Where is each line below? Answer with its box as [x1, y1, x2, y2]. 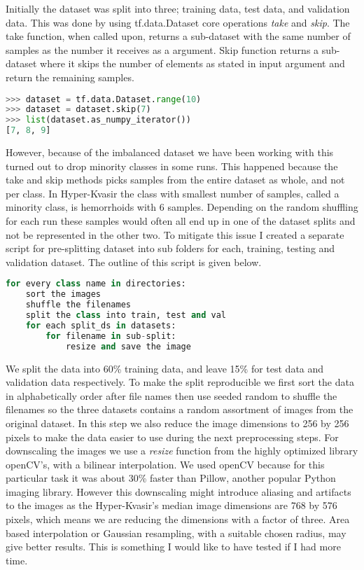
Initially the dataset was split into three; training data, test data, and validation [6, 1, 350, 15]
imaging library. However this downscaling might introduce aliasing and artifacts [6, 484, 351, 499]
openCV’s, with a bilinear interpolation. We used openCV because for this [6, 457, 325, 471]
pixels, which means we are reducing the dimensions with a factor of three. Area [6, 512, 350, 527]
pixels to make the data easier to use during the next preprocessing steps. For [6, 429, 339, 444]
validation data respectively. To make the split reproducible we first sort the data [6, 375, 354, 389]
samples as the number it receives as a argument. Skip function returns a [6, 42, 319, 57]
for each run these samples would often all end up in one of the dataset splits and [6, 214, 356, 228]
